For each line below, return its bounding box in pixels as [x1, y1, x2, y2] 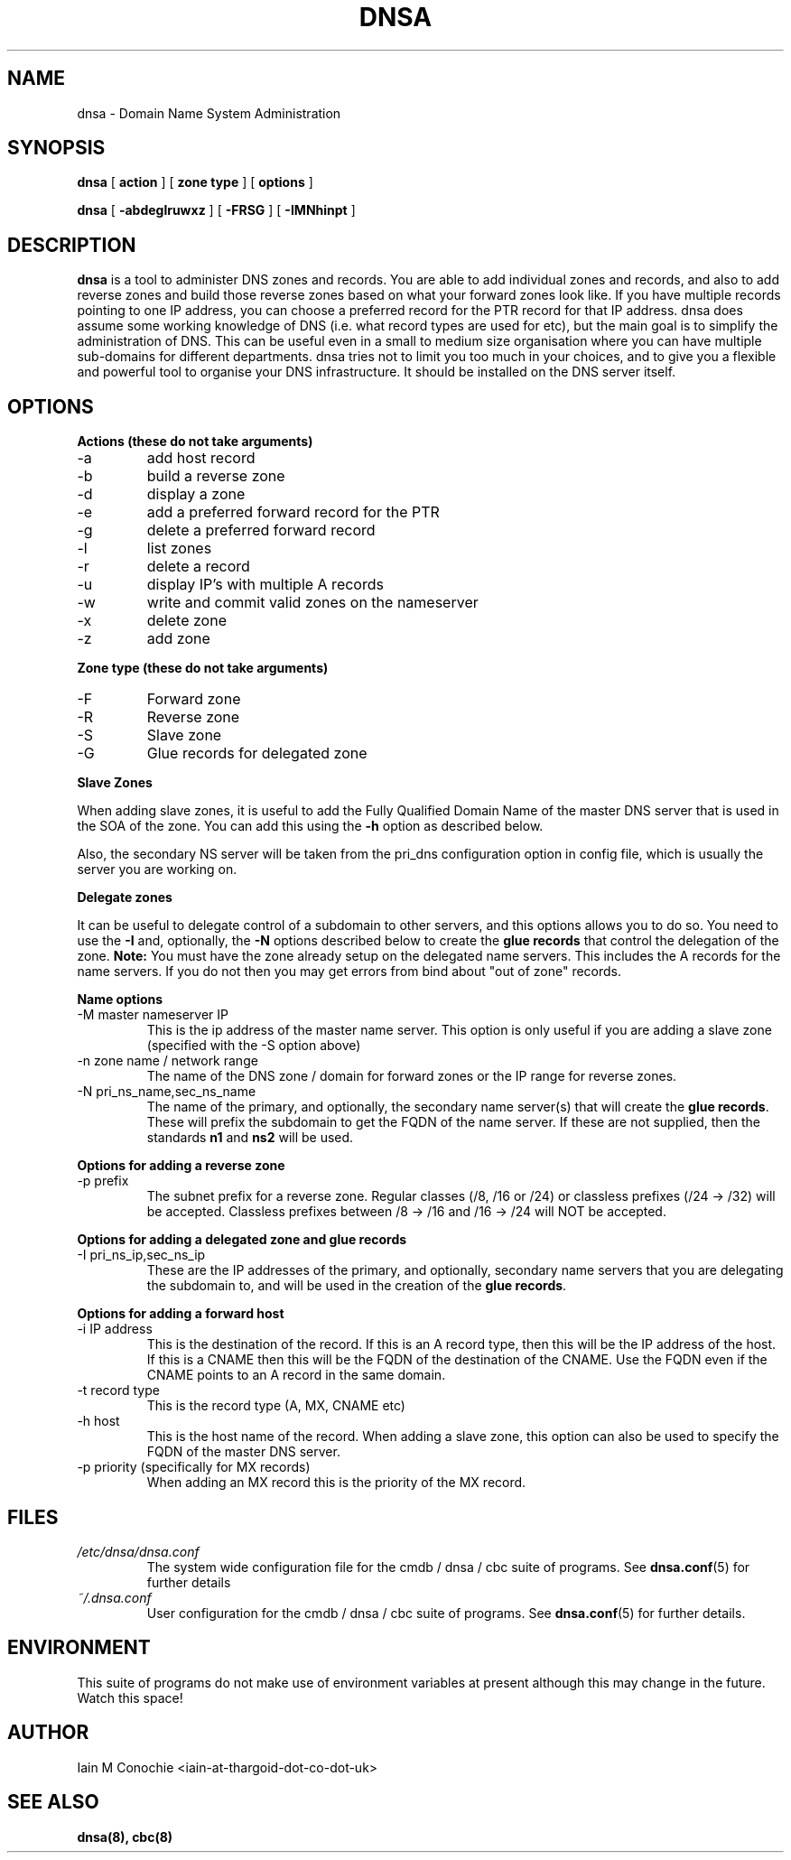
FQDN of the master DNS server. [146, 1444, 340, 1460]
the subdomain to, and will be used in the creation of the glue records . [146, 1278, 567, 1294]
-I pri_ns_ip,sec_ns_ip [77, 1247, 206, 1263]
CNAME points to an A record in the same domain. [146, 1367, 446, 1383]
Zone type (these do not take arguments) [77, 660, 329, 676]
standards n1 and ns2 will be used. [146, 1130, 354, 1146]
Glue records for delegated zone [146, 744, 368, 763]
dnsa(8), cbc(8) [77, 1828, 173, 1845]
